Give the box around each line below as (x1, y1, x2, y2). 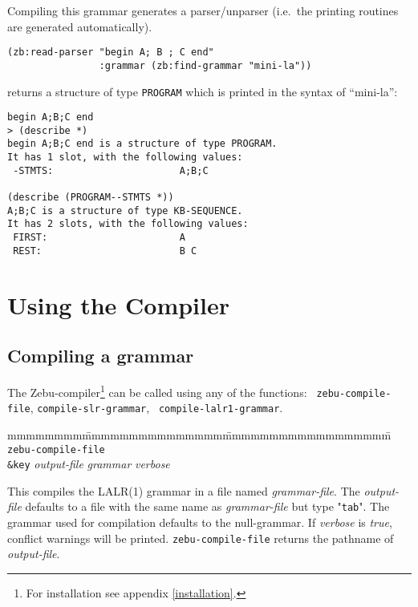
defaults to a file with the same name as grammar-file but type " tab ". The (25, 498, 390, 515)
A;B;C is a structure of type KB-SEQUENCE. (7, 204, 243, 216)
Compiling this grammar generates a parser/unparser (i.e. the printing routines (7, 2, 399, 18)
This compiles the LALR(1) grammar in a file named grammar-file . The (7, 482, 360, 499)
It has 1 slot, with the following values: (7, 152, 243, 164)
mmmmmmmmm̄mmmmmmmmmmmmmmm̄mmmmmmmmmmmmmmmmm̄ (7, 426, 392, 443)
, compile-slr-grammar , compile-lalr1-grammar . (30, 399, 283, 416)
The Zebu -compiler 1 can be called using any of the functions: (7, 381, 307, 400)
